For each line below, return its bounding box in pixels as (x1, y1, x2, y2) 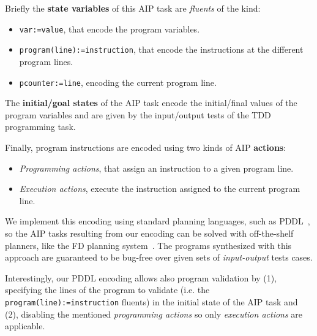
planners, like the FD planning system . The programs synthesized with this (5, 239, 292, 251)
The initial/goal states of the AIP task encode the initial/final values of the (5, 96, 297, 109)
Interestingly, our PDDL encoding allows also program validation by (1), (5, 271, 277, 284)
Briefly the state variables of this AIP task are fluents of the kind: (5, 2, 261, 14)
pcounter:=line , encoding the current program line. (19, 75, 217, 88)
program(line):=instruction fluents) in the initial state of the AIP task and (5, 295, 298, 308)
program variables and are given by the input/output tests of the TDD (5, 108, 271, 121)
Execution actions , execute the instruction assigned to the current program (19, 182, 300, 195)
